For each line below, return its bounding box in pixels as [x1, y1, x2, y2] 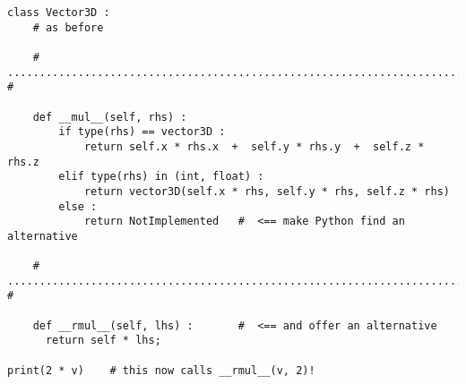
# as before [32, 21, 104, 34]
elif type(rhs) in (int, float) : [58, 170, 264, 183]
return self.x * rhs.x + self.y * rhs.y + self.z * [83, 140, 425, 153]
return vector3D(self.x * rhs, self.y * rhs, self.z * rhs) [83, 184, 450, 198]
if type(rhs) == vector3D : [58, 125, 226, 139]
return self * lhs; [45, 334, 161, 347]
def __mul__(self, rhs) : [32, 110, 187, 124]
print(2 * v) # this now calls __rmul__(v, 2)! [7, 363, 315, 377]
